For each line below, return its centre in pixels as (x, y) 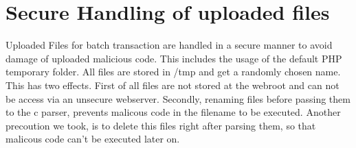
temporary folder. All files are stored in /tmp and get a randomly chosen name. (173, 72)
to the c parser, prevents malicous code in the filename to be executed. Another (173, 112)
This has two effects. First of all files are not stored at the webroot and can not (173, 85)
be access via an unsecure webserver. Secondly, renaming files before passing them (178, 98)
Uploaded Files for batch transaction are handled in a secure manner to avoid (169, 45)
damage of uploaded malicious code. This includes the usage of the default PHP (174, 58)
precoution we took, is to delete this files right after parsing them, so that (161, 125)
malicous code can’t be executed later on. (93, 139)
